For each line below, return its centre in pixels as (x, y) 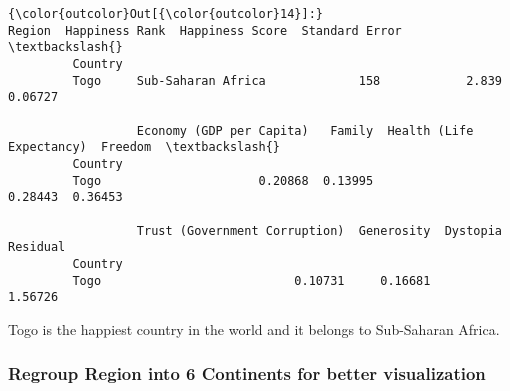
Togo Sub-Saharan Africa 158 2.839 (287, 80)
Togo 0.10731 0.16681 (251, 280)
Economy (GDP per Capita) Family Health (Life (305, 130)
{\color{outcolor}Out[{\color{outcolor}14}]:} (165, 14)
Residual (37, 247)
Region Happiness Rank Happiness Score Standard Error (205, 30)
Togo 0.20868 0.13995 (223, 180)
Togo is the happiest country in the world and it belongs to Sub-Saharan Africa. (254, 328)
